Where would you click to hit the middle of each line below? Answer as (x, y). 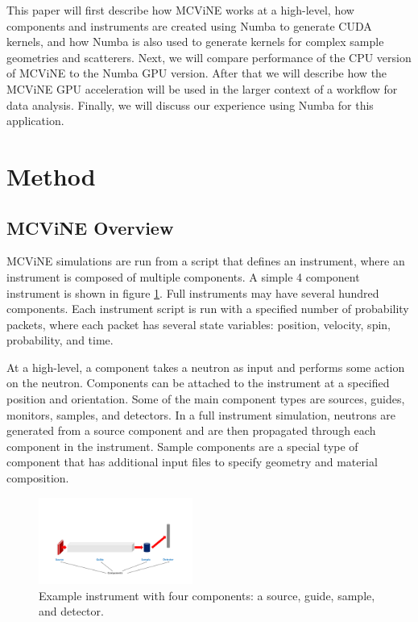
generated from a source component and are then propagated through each (191, 430)
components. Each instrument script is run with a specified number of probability (208, 309)
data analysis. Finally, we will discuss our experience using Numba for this (190, 104)
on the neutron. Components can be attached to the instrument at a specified (198, 383)
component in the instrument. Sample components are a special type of (182, 446)
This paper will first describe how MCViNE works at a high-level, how (180, 10)
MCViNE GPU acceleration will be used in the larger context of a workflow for (202, 88)
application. (35, 121)
